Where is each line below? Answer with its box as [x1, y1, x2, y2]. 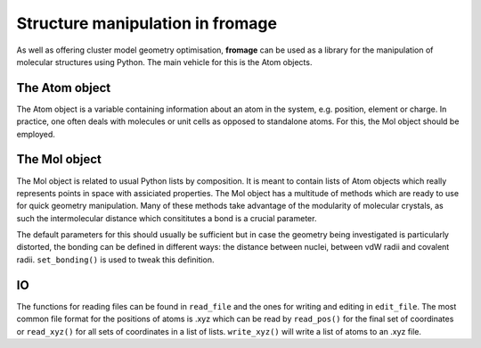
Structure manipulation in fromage [16, 13, 278, 33]
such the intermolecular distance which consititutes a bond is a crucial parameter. [16, 212, 317, 223]
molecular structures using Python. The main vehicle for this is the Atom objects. [16, 56, 313, 67]
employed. [16, 128, 55, 139]
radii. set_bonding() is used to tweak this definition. [16, 254, 215, 265]
